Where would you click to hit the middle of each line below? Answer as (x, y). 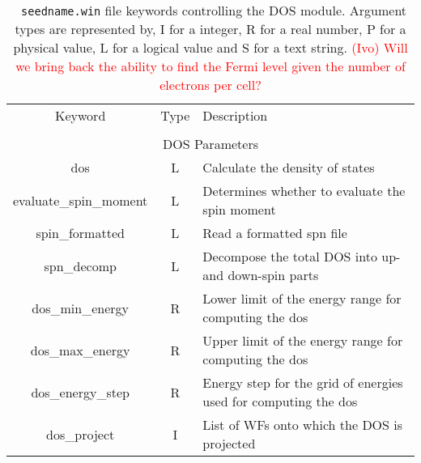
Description (235, 115)
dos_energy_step (80, 392)
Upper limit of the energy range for (303, 340)
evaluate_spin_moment (81, 200)
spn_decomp (80, 265)
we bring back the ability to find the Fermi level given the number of (210, 66)
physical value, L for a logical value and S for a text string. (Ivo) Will (210, 47)
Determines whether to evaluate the (304, 191)
